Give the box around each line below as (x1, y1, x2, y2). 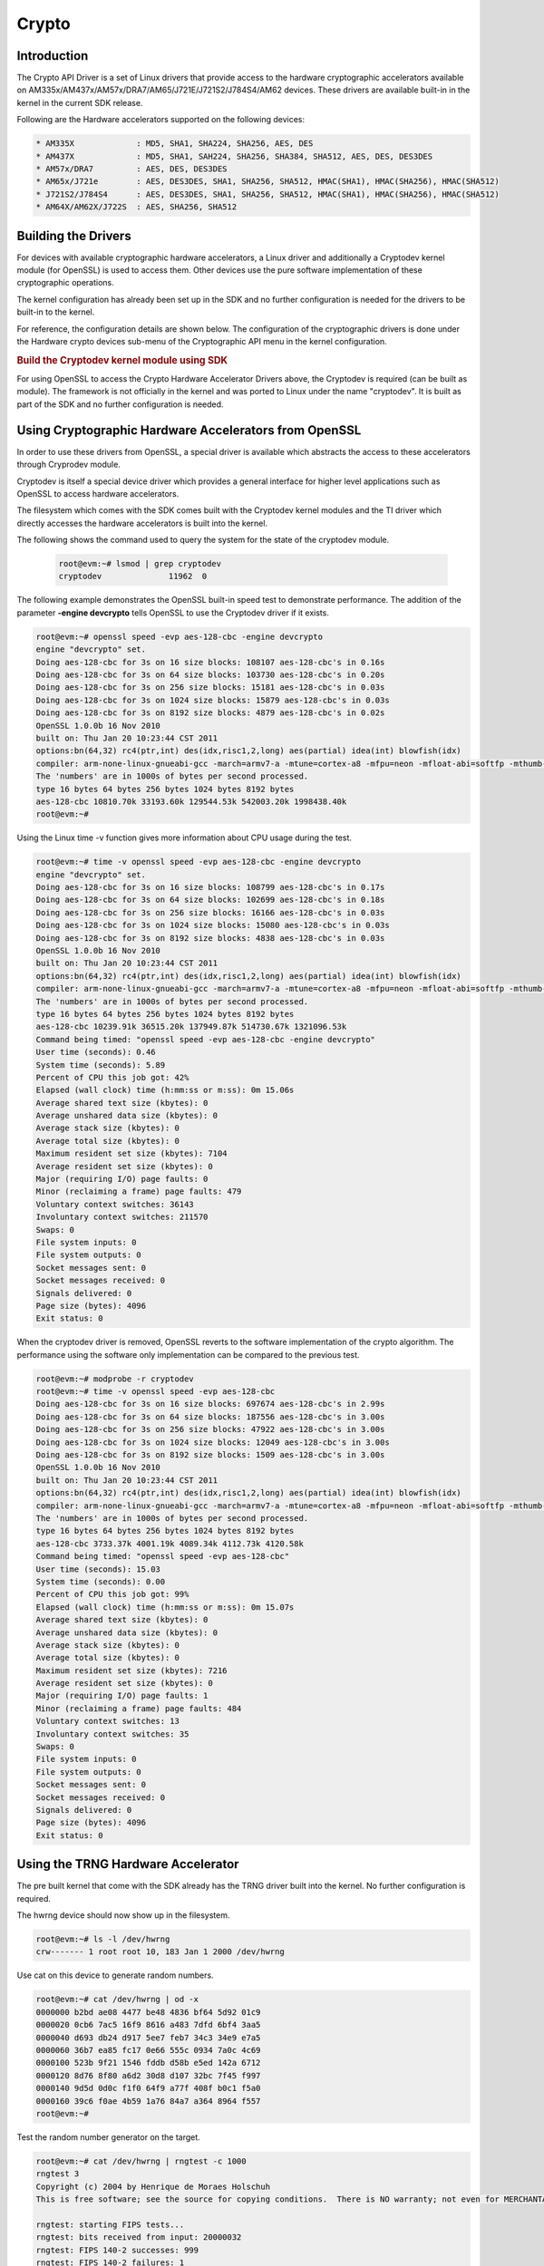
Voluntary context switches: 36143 (35, 1199, 194, 1209)
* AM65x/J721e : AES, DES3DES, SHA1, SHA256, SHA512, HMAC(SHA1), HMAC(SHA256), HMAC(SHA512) (35, 177, 500, 187)
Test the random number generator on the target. (16, 2131, 201, 2143)
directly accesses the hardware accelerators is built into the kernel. (16, 518, 267, 528)
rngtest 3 (35, 2169, 80, 2179)
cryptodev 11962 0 (58, 571, 208, 582)
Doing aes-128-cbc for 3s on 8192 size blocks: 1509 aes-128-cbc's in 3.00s (35, 1450, 385, 1460)
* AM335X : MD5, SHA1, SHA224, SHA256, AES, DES (35, 139, 314, 149)
